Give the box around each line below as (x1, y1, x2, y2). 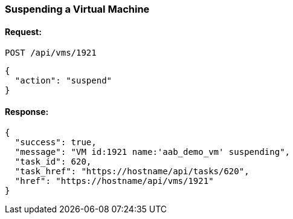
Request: (5, 26, 42, 37)
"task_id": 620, (14, 157, 92, 167)
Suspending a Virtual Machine (5, 3, 150, 15)
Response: (5, 106, 49, 117)
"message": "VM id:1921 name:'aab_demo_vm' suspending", (14, 147, 291, 157)
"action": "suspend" (14, 76, 112, 86)
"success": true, (14, 137, 97, 148)
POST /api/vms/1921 (5, 48, 97, 58)
